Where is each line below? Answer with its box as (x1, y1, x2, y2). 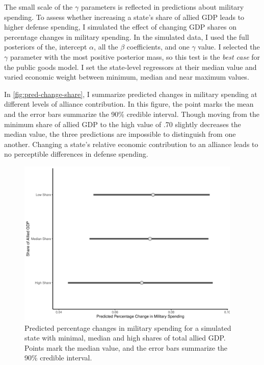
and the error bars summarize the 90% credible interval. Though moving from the (4, 108, 259, 119)
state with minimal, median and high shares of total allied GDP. (24, 332, 226, 343)
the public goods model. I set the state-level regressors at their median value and (4, 61, 257, 72)
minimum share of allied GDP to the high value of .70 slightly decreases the (4, 118, 241, 129)
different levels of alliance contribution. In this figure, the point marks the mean (4, 99, 254, 109)
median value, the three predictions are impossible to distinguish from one (4, 129, 236, 139)
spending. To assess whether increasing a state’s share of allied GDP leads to (4, 11, 245, 22)
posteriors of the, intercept (4, 41, 87, 52)
